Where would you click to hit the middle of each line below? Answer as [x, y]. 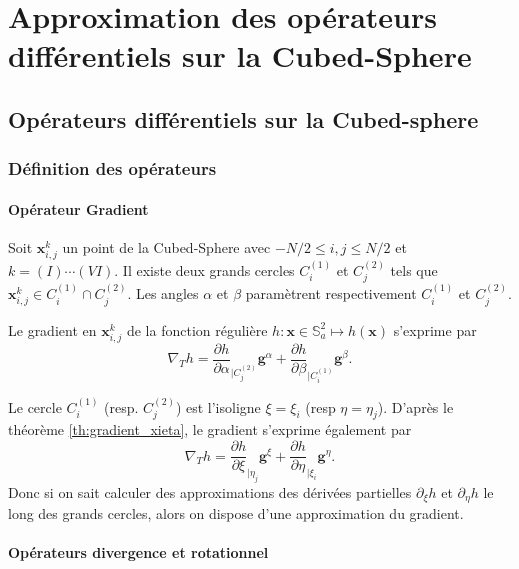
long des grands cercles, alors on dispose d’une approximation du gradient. [236, 513]
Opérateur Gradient [78, 208]
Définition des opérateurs [112, 168]
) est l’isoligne [218, 406]
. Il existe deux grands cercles [204, 269]
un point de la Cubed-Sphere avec [166, 246]
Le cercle [35, 406]
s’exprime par [435, 329]
